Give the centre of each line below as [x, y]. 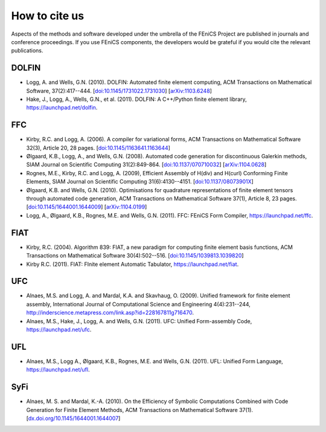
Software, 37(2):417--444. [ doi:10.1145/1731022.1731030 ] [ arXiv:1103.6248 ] [119, 91]
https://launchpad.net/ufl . [58, 370]
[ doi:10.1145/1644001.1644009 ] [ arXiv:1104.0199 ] [87, 207]
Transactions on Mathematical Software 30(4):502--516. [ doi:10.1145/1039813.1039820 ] [135, 256]
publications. [27, 51]
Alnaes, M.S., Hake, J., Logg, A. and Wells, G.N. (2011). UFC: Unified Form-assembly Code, [139, 321]
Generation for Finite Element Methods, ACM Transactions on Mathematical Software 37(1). [140, 410]
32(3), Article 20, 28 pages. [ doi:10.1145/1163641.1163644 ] [98, 147]
